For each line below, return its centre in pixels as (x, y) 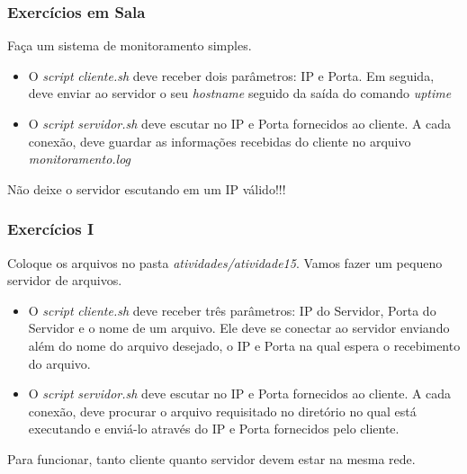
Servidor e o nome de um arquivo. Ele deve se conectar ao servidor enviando (239, 328)
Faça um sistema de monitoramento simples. (130, 45)
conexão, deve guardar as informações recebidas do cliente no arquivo (220, 141)
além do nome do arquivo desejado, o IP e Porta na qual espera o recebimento (244, 345)
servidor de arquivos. (65, 280)
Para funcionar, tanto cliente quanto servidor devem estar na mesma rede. (211, 458)
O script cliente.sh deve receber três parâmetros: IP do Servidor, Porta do (232, 310)
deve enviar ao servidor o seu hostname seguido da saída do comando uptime (240, 93)
